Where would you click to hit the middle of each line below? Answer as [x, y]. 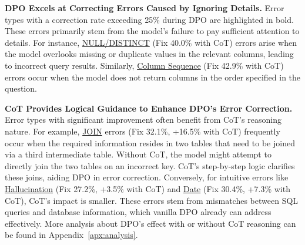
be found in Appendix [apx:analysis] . [71, 235]
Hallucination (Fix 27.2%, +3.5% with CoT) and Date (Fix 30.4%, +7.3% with [148, 188]
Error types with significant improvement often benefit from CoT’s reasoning [143, 120]
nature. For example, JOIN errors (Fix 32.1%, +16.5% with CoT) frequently [143, 131]
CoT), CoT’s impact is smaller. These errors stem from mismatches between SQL [152, 200]
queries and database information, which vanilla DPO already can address [138, 212]
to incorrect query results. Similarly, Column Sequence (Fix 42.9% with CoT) [144, 65]
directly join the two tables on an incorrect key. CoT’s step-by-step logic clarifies [150, 165]
